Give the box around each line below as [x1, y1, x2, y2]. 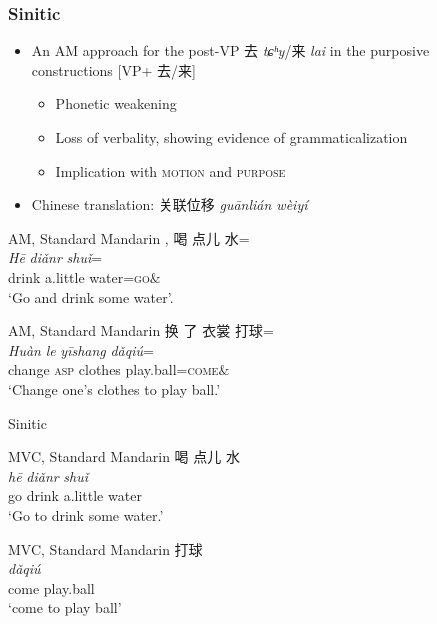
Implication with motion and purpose [55, 160, 286, 181]
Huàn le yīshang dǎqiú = [8, 339, 154, 360]
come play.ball [8, 577, 95, 598]
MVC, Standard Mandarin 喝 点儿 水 [8, 446, 240, 467]
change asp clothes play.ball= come [8, 359, 219, 380]
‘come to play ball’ [8, 597, 122, 618]
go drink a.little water [8, 485, 142, 506]
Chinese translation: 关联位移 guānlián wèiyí [31, 194, 308, 215]
